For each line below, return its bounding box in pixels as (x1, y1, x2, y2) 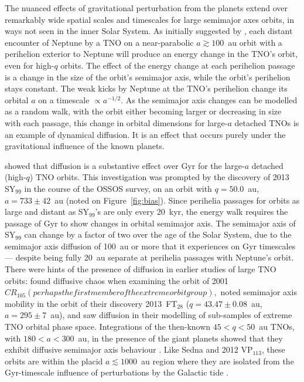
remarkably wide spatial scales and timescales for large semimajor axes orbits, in (5, 13, 294, 25)
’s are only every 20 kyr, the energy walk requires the (95, 205, 288, 218)
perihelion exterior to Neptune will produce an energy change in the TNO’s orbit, (5, 48, 298, 60)
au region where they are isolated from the (141, 354, 294, 367)
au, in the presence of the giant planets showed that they (78, 332, 283, 344)
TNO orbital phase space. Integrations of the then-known (5, 320, 211, 333)
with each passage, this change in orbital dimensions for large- (5, 116, 228, 129)
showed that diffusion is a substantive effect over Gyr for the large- (5, 159, 245, 171)
